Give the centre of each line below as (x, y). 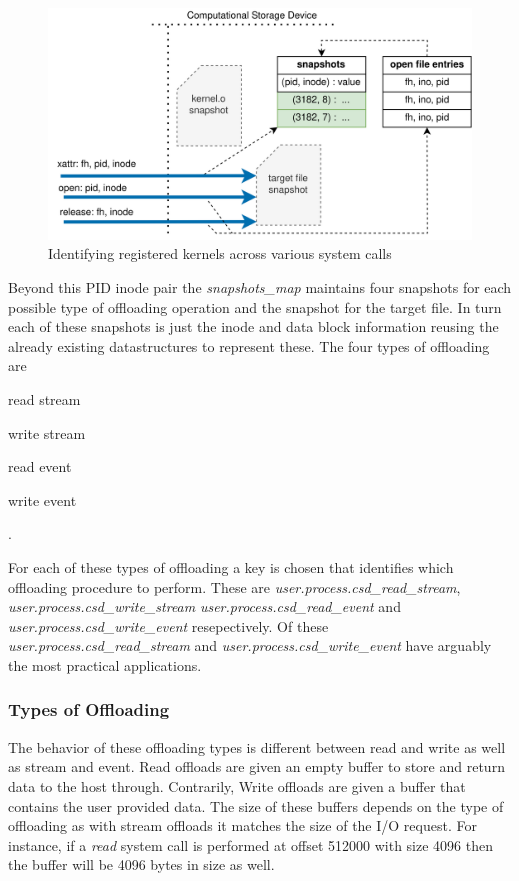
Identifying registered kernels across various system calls (220, 253)
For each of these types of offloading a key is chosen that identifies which (231, 567)
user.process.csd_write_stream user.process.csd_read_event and (204, 606)
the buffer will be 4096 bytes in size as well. (141, 864)
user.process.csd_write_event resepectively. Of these (168, 625)
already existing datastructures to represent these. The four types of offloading (249, 345)
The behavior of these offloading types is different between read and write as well (257, 746)
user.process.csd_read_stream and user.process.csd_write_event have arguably (250, 645)
